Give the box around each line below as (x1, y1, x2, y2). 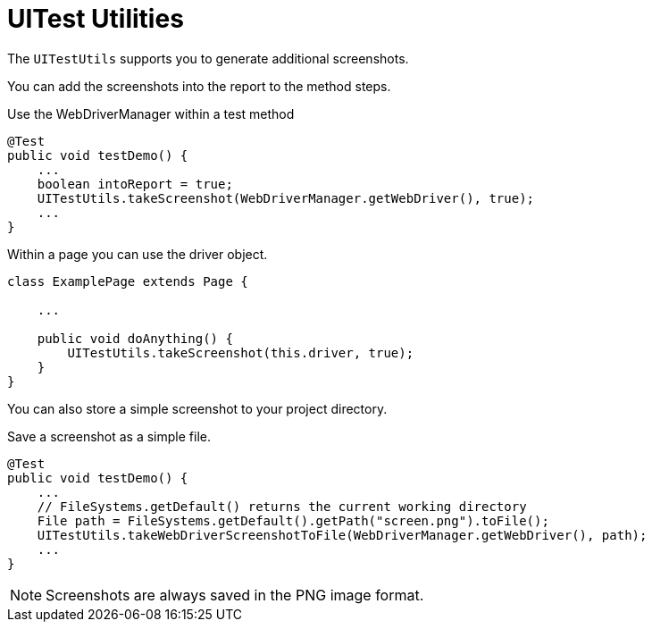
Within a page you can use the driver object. (7, 246, 268, 262)
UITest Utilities (7, 4, 184, 34)
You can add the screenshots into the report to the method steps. (7, 78, 391, 94)
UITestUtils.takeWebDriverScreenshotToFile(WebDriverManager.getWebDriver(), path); (37, 527, 648, 542)
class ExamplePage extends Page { (7, 273, 248, 289)
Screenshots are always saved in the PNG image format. (46, 585, 424, 604)
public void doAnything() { (37, 331, 233, 346)
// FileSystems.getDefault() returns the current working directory (37, 499, 527, 514)
